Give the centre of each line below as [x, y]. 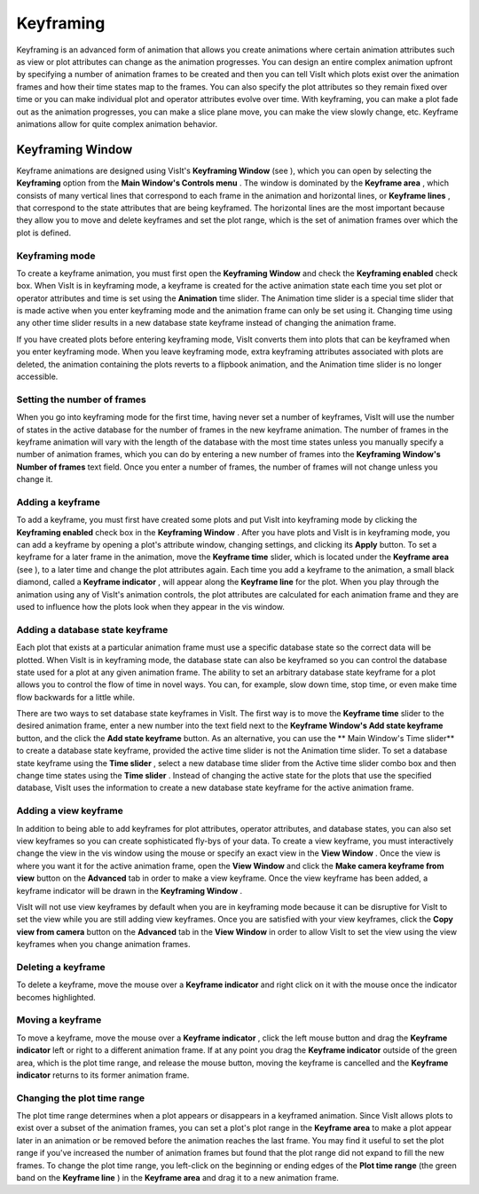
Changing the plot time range [81, 1098]
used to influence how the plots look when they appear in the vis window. [151, 606]
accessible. [37, 376]
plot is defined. [43, 233]
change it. [35, 479]
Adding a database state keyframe [92, 629]
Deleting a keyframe [61, 967]
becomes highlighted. [56, 997]
